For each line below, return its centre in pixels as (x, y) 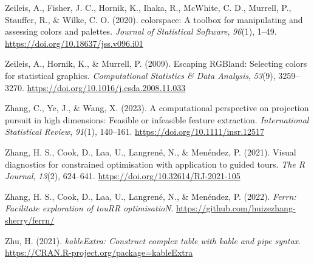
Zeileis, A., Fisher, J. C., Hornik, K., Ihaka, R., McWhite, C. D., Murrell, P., (148, 7)
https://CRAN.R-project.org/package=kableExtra (99, 252)
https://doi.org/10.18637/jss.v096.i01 (74, 43)
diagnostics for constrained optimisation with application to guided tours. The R (155, 164)
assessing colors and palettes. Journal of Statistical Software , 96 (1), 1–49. (141, 31)
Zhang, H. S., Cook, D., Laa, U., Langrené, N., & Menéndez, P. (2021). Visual (151, 152)
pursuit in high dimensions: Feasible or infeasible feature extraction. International (157, 119)
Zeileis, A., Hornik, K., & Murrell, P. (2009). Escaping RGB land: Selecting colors (156, 63)
